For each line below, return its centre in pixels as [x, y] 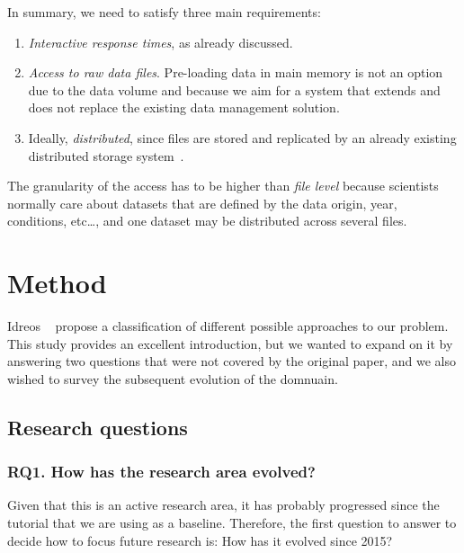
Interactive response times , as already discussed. [161, 42]
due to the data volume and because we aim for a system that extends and [234, 89]
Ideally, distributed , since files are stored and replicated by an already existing [242, 137]
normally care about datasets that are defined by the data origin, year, [202, 203]
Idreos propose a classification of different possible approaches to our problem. [228, 326]
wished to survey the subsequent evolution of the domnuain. [173, 378]
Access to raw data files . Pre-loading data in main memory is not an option [236, 72]
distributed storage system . [106, 155]
